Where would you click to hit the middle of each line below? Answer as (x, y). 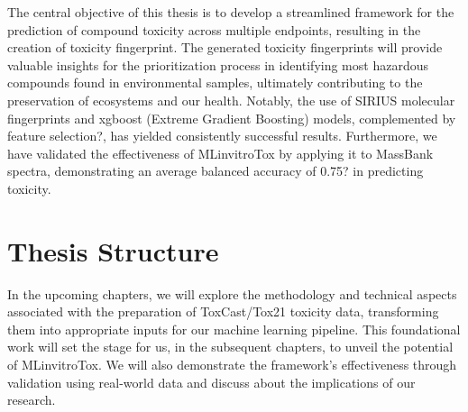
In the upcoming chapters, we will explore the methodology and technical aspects (232, 293)
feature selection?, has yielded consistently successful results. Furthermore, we (222, 136)
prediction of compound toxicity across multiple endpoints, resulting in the (214, 29)
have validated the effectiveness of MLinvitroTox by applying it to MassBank (220, 153)
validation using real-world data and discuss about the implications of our (211, 382)
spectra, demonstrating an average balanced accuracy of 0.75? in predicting (216, 171)
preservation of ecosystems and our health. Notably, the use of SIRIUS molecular (231, 100)
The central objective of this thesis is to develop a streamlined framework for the (231, 12)
